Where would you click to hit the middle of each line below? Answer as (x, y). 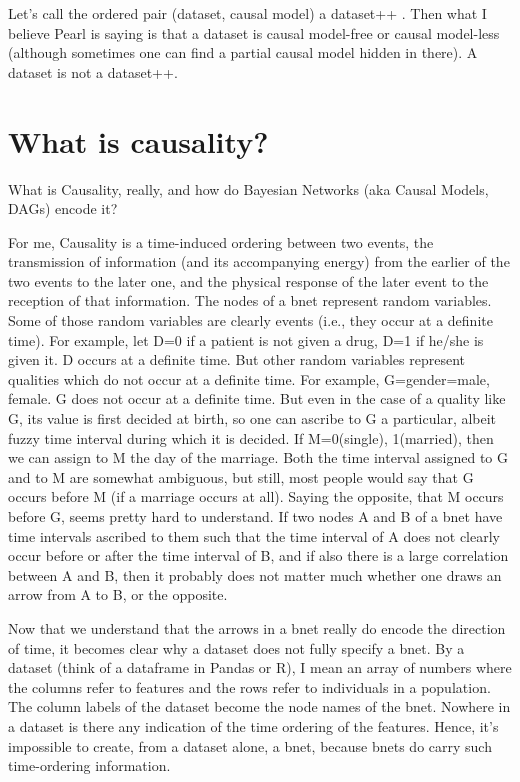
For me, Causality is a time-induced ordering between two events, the (221, 241)
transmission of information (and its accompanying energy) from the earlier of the (259, 261)
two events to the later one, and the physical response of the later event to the (248, 280)
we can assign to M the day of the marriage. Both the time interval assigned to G (258, 457)
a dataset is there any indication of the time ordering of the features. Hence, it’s (253, 725)
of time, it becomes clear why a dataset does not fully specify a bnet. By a (236, 647)
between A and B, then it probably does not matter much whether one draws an (255, 574)
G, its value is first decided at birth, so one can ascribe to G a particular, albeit (252, 418)
